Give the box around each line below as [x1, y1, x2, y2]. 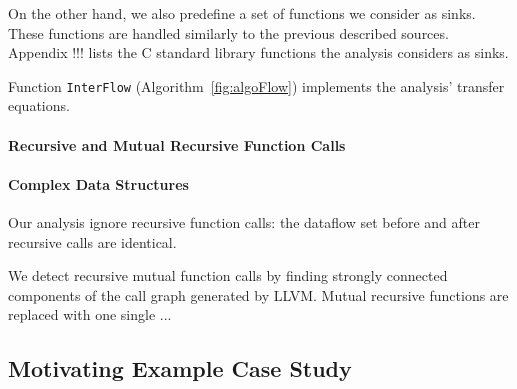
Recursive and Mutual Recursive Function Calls [8, 134, 346, 155]
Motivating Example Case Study [8, 353, 352, 384]
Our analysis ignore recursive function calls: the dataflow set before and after [8, 212, 480, 233]
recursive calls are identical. [8, 231, 177, 252]
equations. [8, 95, 70, 116]
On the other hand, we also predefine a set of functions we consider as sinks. [8, 3, 476, 23]
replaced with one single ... [8, 304, 172, 325]
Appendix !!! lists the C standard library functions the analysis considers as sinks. [8, 42, 509, 63]
